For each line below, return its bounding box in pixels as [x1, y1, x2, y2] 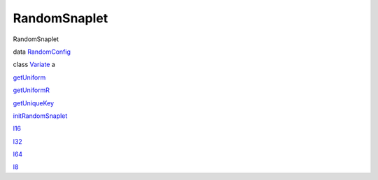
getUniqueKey [13, 98, 55, 107]
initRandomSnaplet [13, 112, 68, 120]
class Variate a [13, 60, 55, 69]
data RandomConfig [13, 47, 71, 56]
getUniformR [13, 86, 50, 94]
